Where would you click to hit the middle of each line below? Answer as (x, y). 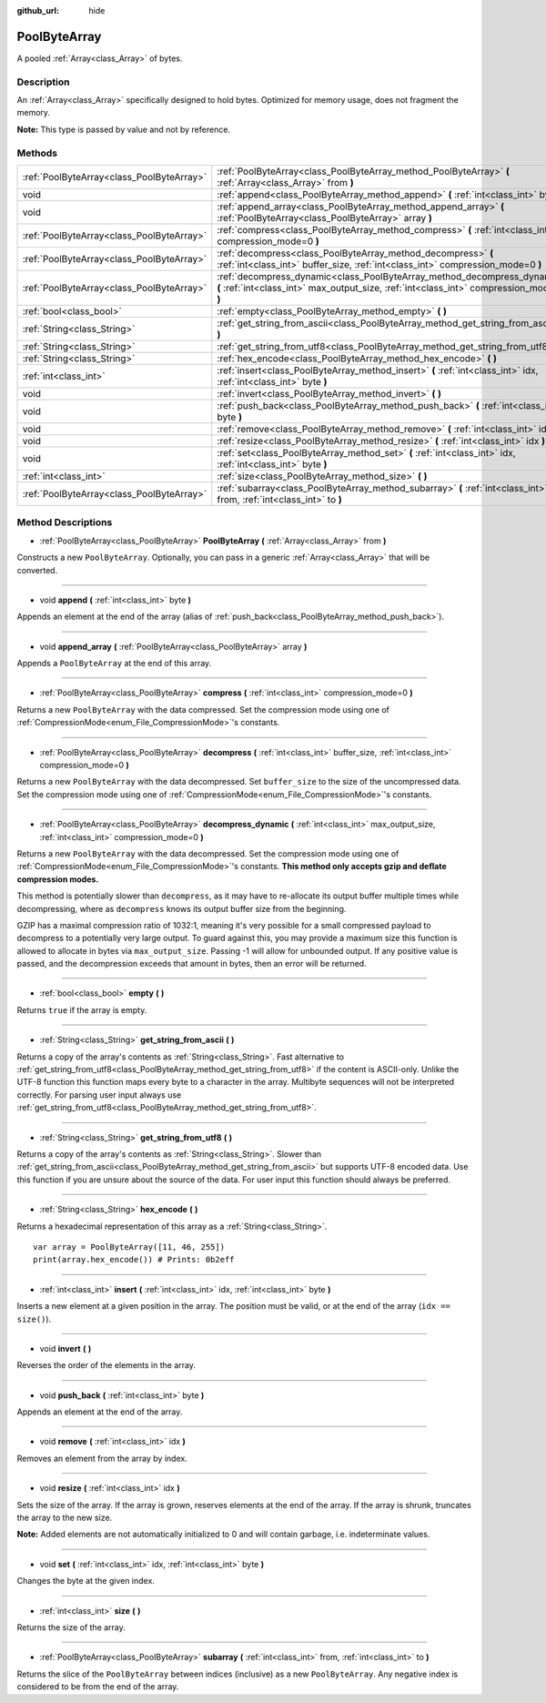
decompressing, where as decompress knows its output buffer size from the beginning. (182, 908)
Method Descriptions (65, 522)
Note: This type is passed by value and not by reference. (124, 129)
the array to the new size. (65, 1518)
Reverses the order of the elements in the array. (106, 1365)
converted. (37, 570)
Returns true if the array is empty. (82, 1009)
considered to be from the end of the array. (98, 1687)
